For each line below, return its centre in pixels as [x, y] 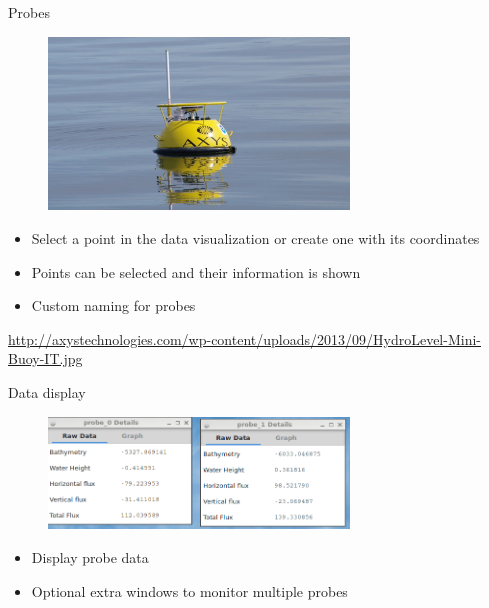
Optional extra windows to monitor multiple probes [189, 590]
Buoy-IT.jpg [45, 358]
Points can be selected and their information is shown [196, 271]
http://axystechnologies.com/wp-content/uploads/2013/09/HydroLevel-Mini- [244, 338]
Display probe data [90, 556]
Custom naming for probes [113, 305]
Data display [47, 391]
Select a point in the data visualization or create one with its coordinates [255, 237]
